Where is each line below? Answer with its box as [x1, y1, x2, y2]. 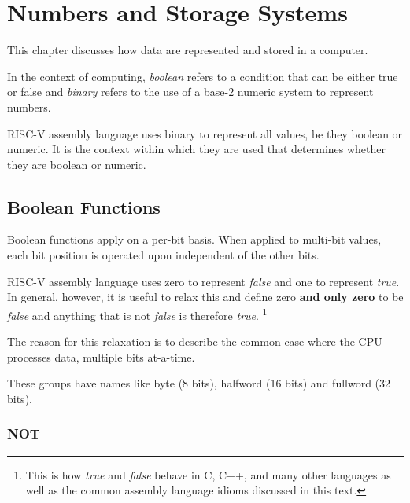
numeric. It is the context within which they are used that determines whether [7, 141, 386, 157]
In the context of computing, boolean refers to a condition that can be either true [7, 68, 398, 84]
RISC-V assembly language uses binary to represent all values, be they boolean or [7, 125, 403, 141]
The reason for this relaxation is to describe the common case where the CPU [7, 333, 382, 350]
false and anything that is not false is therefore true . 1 [7, 304, 268, 323]
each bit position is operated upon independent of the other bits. [7, 247, 320, 263]
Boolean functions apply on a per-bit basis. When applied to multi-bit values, [7, 231, 382, 248]
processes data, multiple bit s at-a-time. [7, 348, 195, 365]
